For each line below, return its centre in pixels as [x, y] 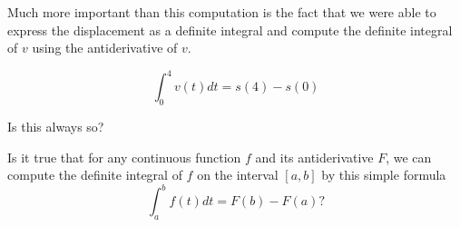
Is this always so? [56, 127]
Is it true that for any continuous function [124, 157]
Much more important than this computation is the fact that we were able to [222, 12]
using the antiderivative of [105, 48]
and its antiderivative [314, 157]
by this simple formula [384, 175]
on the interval [238, 175]
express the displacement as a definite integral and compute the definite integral [230, 30]
